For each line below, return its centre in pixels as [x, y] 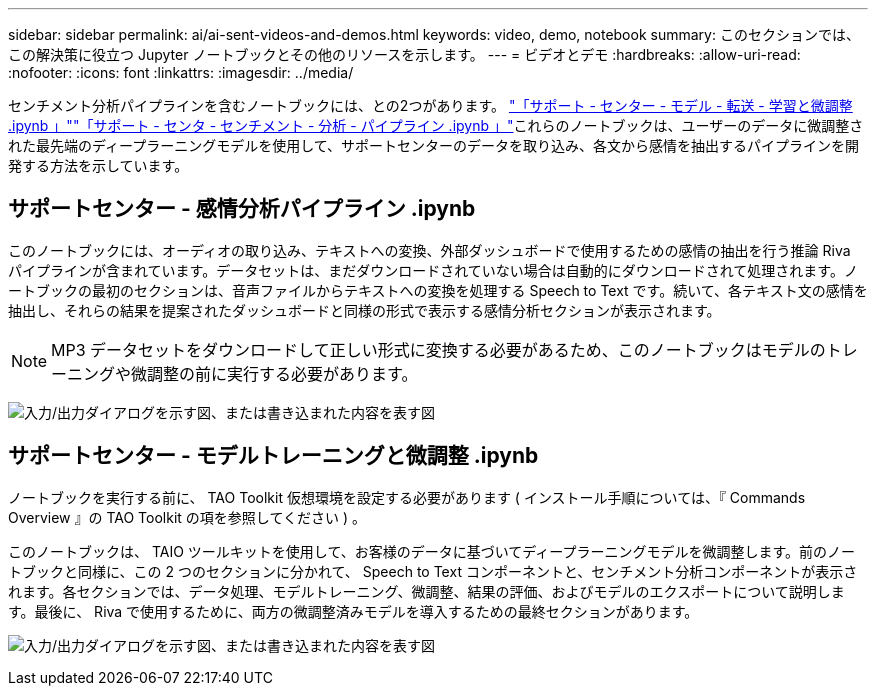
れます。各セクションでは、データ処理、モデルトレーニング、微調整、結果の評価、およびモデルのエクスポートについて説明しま [426, 591]
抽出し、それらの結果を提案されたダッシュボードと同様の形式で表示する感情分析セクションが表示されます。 [364, 310]
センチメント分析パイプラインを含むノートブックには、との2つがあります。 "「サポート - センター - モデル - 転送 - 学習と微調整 [430, 105]
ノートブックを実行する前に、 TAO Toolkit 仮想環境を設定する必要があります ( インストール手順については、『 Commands [407, 497]
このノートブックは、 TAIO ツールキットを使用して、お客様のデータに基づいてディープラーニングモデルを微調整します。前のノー [432, 551]
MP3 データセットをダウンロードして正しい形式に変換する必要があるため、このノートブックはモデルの [438, 349]
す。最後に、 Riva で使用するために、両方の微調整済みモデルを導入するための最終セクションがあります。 [353, 611]
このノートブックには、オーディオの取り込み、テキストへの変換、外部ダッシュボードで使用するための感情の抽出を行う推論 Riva [429, 250]
